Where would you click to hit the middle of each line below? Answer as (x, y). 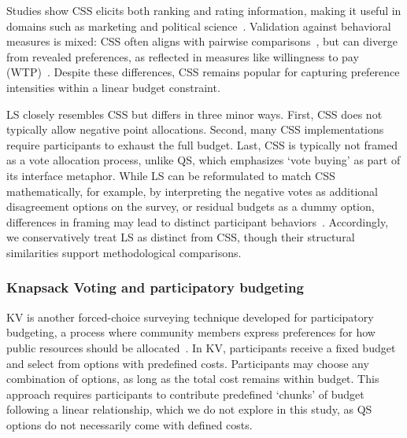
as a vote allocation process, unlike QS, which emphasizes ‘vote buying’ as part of (203, 160)
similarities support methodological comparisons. (124, 252)
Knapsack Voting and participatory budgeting (155, 287)
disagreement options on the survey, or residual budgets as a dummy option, (191, 206)
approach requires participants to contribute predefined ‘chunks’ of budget (185, 394)
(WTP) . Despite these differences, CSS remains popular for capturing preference (203, 72)
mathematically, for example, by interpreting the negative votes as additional (192, 191)
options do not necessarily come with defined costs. (129, 424)
